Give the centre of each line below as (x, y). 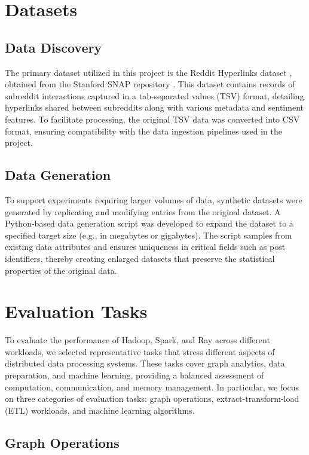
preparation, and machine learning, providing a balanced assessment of (134, 375)
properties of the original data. (61, 270)
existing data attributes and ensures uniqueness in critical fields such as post (145, 247)
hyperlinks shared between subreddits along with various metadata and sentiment (154, 107)
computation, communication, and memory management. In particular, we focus (152, 387)
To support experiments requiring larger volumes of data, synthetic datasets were (154, 199)
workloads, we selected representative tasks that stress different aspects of (140, 351)
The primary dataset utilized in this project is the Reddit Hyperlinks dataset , (149, 72)
